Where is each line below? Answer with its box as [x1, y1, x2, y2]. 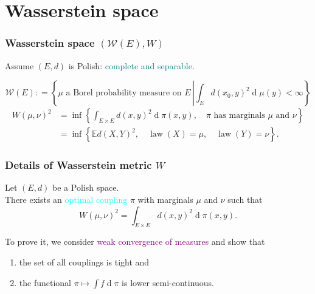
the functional [19, 276, 71, 289]
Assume [5, 59, 34, 72]
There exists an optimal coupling [5, 193, 128, 206]
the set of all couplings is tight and [19, 256, 150, 268]
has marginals [213, 111, 265, 120]
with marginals [137, 193, 193, 206]
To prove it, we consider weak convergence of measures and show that [5, 235, 265, 248]
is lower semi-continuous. [122, 276, 215, 289]
